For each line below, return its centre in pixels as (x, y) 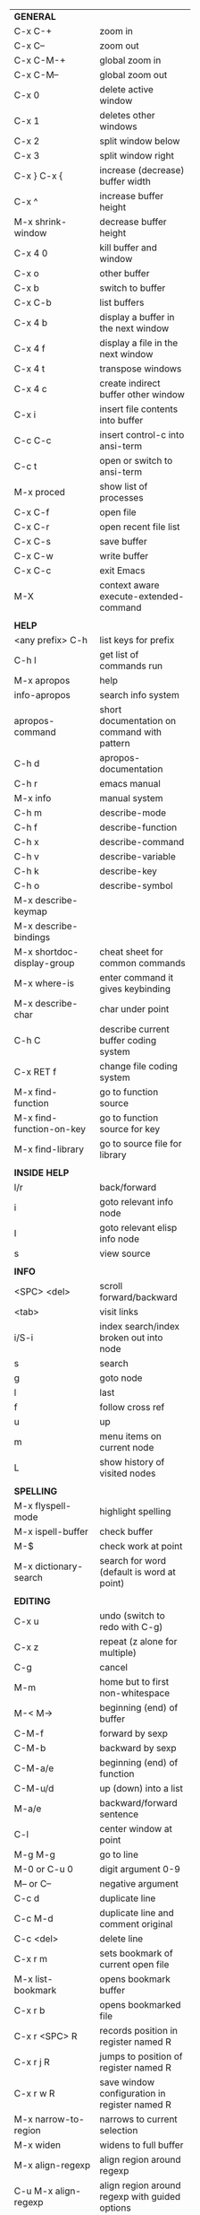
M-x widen (37, 2145)
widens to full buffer (142, 2145)
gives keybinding (135, 989)
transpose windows (141, 369)
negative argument (139, 1884)
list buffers (122, 302)
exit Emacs (122, 571)
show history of (132, 1462)
